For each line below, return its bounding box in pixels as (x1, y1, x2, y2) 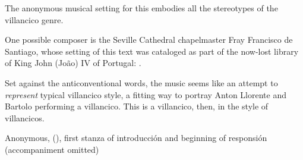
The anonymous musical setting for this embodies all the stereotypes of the (5, 2, 278, 14)
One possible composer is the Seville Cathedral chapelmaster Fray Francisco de (5, 33, 293, 46)
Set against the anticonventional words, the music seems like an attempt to (5, 76, 278, 89)
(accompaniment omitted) (5, 143, 99, 155)
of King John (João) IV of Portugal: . (5, 57, 141, 69)
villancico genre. (5, 13, 64, 26)
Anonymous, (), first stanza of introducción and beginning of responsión (5, 131, 267, 144)
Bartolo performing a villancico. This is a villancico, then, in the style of (5, 100, 269, 112)
